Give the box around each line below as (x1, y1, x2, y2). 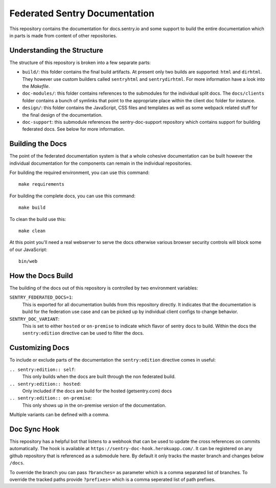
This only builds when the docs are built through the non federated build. (22, 373, 176, 380)
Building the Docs (9, 140, 67, 148)
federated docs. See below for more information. (22, 126, 125, 132)
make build (18, 205, 46, 211)
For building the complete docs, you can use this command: (9, 192, 135, 199)
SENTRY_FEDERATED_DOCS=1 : (9, 294, 73, 300)
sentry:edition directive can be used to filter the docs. (22, 330, 144, 336)
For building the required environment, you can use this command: (9, 169, 150, 176)
